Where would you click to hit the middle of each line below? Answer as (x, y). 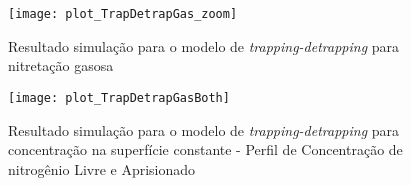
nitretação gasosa (61, 65)
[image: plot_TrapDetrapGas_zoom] (123, 14)
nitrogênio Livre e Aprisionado (102, 168)
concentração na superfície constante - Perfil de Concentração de (205, 149)
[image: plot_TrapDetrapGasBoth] (119, 97)
